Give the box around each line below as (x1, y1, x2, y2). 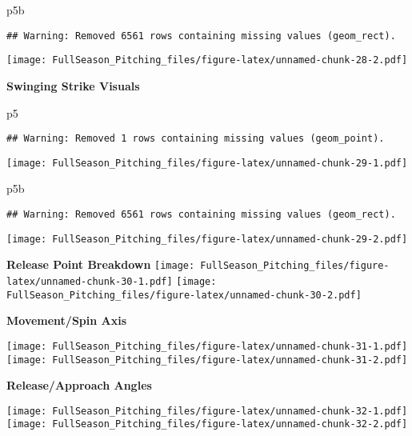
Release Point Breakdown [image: (6, 256, 195, 273)
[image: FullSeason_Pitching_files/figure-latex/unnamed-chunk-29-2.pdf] (6, 233, 408, 245)
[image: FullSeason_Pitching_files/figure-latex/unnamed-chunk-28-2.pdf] (6, 54, 408, 66)
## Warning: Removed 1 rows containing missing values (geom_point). (6, 133, 385, 145)
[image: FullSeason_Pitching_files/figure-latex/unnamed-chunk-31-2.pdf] (6, 354, 408, 366)
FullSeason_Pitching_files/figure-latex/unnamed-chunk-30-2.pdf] (6, 289, 362, 301)
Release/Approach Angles (6, 377, 152, 394)
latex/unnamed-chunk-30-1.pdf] (6, 275, 173, 287)
